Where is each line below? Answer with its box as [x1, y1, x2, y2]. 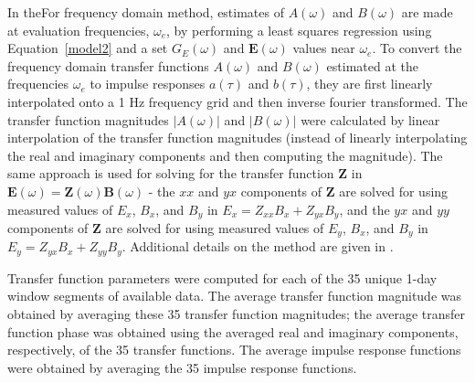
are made [401, 3, 453, 21]
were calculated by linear [301, 110, 440, 129]
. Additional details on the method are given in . [121, 237, 394, 256]
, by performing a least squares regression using [166, 20, 432, 39]
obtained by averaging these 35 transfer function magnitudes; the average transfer [7, 304, 466, 324]
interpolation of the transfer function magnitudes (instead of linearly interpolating [7, 128, 468, 147]
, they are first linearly [306, 74, 433, 93]
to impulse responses [90, 74, 206, 93]
